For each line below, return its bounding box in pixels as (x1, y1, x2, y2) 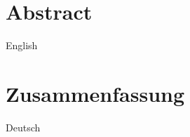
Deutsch (6, 119, 41, 134)
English (6, 38, 38, 53)
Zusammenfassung (6, 79, 185, 107)
